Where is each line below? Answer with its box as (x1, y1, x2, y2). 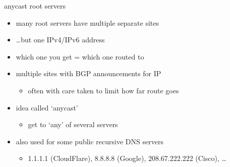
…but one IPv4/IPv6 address (16, 34, 105, 45)
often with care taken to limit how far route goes (28, 85, 179, 95)
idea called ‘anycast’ (16, 102, 78, 113)
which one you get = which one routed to (16, 51, 144, 62)
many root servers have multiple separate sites (16, 17, 159, 28)
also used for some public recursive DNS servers (16, 136, 163, 146)
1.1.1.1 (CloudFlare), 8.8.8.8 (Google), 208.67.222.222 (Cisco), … (28, 153, 226, 163)
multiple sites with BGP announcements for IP (16, 68, 161, 79)
